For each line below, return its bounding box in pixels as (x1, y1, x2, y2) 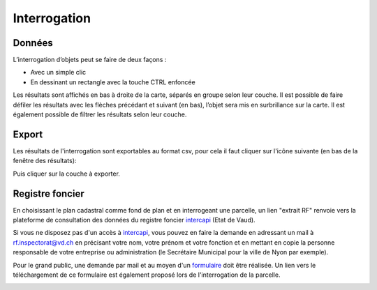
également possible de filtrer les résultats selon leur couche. (13, 110, 187, 119)
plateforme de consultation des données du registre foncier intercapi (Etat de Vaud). (13, 216, 256, 224)
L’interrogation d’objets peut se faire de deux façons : (13, 56, 167, 64)
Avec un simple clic (30, 68, 87, 77)
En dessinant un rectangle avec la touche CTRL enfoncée (30, 77, 195, 86)
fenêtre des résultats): (13, 157, 77, 165)
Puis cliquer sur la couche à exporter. (13, 169, 120, 178)
